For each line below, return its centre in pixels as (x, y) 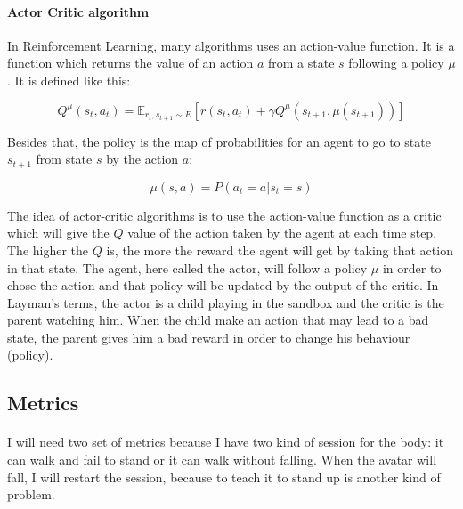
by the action (142, 159)
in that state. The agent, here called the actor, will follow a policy (187, 267)
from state (64, 159)
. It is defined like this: (69, 80)
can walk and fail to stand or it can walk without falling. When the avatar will (222, 460)
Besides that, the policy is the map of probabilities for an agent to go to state (219, 141)
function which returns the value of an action (130, 63)
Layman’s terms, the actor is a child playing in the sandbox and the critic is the (226, 302)
